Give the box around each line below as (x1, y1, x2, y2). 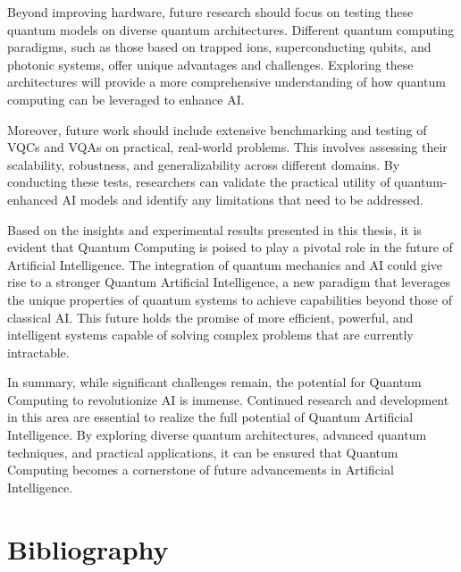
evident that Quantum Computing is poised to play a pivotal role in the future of (7, 238, 453, 257)
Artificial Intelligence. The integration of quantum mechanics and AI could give (7, 255, 443, 273)
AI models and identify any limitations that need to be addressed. (62, 189, 423, 208)
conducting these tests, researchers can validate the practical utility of (7, 172, 390, 191)
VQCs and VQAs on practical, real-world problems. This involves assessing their (7, 138, 448, 156)
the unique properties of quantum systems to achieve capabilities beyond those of (7, 290, 452, 308)
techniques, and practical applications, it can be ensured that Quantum (7, 442, 398, 461)
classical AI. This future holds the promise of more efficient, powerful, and (7, 307, 414, 326)
